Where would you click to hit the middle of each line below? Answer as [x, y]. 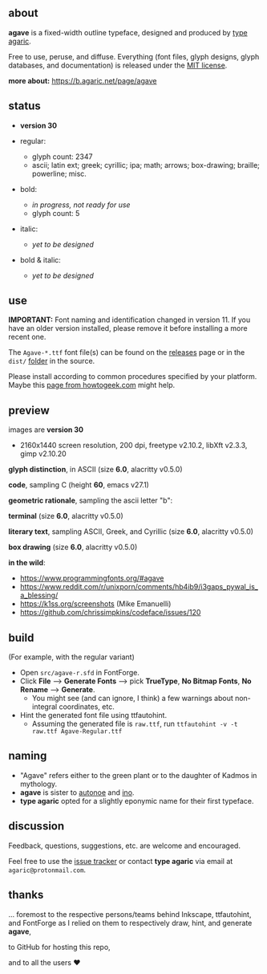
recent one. [27, 337]
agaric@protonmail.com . [47, 870]
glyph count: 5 [56, 213]
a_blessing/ [39, 595]
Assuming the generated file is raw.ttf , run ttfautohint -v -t [135, 724]
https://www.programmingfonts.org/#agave [92, 578]
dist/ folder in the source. [52, 361]
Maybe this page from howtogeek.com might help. [91, 385]
